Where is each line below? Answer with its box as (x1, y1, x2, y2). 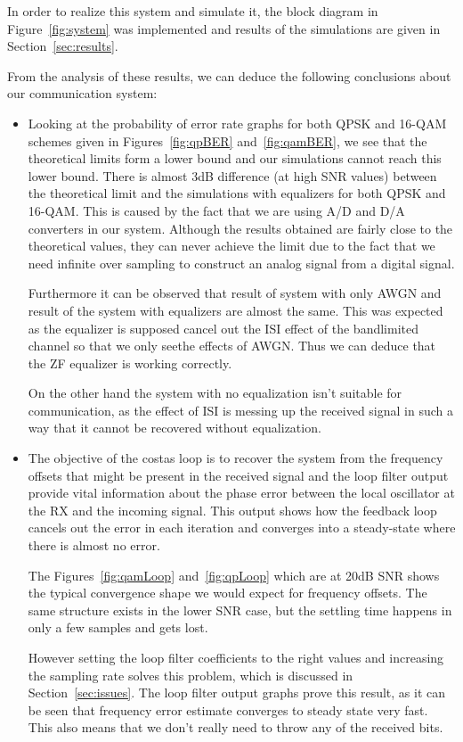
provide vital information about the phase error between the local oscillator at (28, 483, 455, 502)
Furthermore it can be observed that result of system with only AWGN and (28, 284, 442, 302)
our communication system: (7, 84, 158, 103)
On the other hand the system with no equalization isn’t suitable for (28, 383, 402, 402)
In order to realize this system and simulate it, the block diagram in (7, 2, 378, 20)
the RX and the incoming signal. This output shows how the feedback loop (28, 500, 437, 519)
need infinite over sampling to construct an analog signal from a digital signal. (28, 253, 455, 272)
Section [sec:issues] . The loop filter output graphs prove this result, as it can (28, 683, 446, 702)
